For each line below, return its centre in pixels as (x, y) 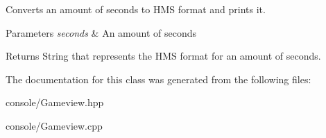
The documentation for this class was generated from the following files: (158, 79)
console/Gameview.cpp (54, 125)
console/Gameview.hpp (55, 102)
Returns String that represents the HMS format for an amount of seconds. (163, 56)
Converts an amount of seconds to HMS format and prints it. (136, 9)
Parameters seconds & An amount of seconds (101, 32)
